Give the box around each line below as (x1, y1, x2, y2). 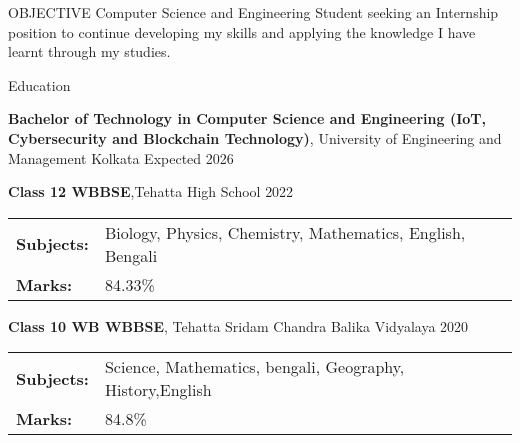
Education (8, 74, 71, 95)
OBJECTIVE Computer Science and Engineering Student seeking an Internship (8, 2, 499, 22)
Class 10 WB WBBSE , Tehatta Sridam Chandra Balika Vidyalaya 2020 (8, 315, 469, 336)
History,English (104, 378, 212, 402)
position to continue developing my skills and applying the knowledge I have (8, 21, 476, 42)
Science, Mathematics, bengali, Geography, (104, 355, 405, 379)
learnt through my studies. (8, 41, 171, 62)
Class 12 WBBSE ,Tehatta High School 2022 (8, 181, 294, 202)
